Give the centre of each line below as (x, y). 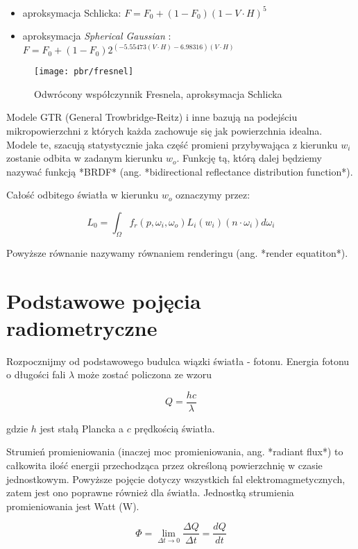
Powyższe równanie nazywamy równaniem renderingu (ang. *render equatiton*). (177, 252)
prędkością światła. (174, 428)
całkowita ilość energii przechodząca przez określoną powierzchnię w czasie (164, 465)
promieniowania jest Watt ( (65, 506)
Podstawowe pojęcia (104, 300)
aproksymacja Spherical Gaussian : (97, 36)
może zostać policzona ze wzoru (145, 374)
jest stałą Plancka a (82, 428)
